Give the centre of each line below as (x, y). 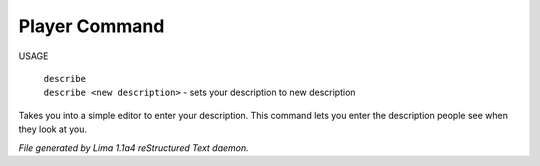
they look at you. (53, 129)
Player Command (91, 26)
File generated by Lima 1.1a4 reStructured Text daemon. (133, 147)
